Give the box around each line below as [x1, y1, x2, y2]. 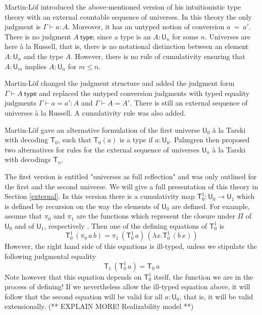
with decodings [5, 154, 51, 165]
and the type [23, 50, 63, 61]
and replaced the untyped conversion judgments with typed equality [39, 87, 249, 98]
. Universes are [204, 31, 251, 41]
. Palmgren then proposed [170, 134, 250, 145]
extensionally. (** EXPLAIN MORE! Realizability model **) [5, 301, 194, 311]
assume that [5, 211, 42, 221]
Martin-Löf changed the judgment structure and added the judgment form [5, 78, 235, 88]
